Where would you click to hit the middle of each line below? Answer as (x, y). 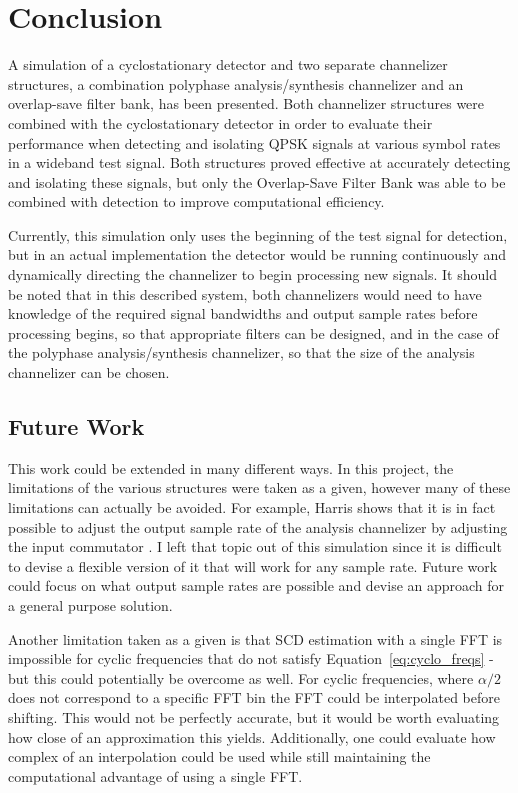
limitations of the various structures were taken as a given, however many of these (259, 487)
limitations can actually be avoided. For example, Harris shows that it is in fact (252, 507)
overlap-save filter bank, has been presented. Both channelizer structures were (246, 103)
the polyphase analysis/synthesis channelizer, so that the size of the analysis (241, 352)
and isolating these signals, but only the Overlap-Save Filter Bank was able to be (257, 181)
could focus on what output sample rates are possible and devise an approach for (256, 585)
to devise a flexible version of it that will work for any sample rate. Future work (253, 565)
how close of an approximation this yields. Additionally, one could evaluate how (252, 736)
